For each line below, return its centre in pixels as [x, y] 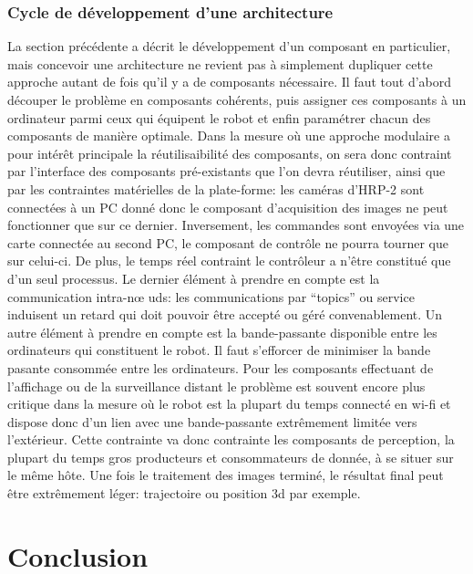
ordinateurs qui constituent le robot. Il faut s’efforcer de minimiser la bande [219, 350]
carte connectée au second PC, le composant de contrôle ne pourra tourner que [228, 242]
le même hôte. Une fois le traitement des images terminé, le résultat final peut [226, 475]
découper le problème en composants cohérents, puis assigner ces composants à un [237, 99]
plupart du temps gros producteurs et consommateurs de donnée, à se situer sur [231, 457]
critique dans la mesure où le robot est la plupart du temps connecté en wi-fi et [229, 404]
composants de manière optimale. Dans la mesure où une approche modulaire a [229, 136]
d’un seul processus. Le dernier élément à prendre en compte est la [194, 278]
